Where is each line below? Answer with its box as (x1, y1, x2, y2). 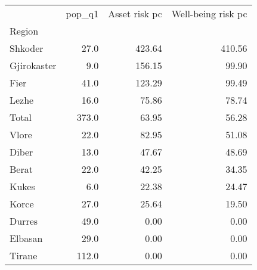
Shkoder (10, 41, 44, 55)
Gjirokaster (10, 58, 57, 72)
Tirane (10, 249, 38, 262)
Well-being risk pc (171, 7, 247, 20)
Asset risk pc (108, 7, 162, 20)
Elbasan (10, 231, 43, 245)
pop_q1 (66, 7, 99, 20)
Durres (10, 214, 38, 228)
